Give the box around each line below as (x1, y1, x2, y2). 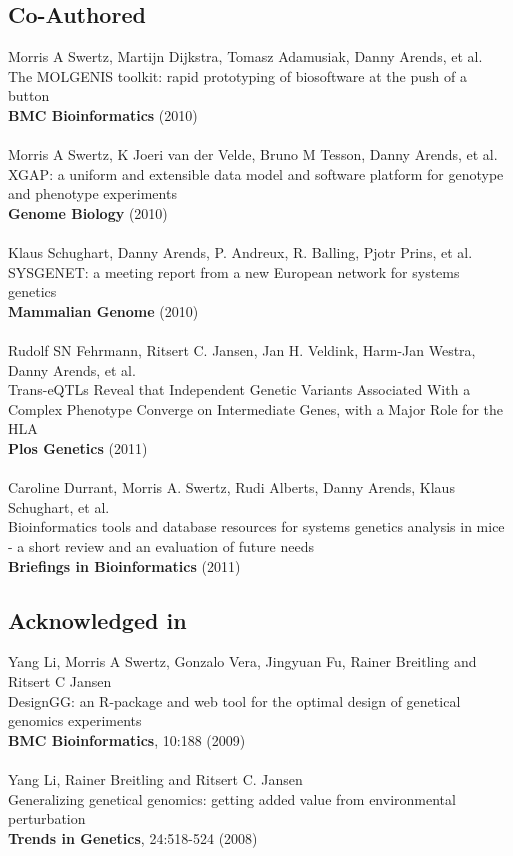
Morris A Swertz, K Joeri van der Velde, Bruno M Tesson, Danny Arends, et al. (8, 144, 498, 165)
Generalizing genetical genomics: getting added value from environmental (8, 788, 456, 809)
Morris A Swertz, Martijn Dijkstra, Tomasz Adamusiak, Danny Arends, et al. (8, 46, 483, 67)
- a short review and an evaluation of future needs (8, 536, 314, 557)
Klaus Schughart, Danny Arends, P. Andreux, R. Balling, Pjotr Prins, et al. (8, 242, 473, 263)
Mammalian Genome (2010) (8, 300, 199, 321)
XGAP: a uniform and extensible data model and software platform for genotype (8, 163, 504, 184)
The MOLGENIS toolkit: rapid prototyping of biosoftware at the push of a (8, 65, 467, 86)
